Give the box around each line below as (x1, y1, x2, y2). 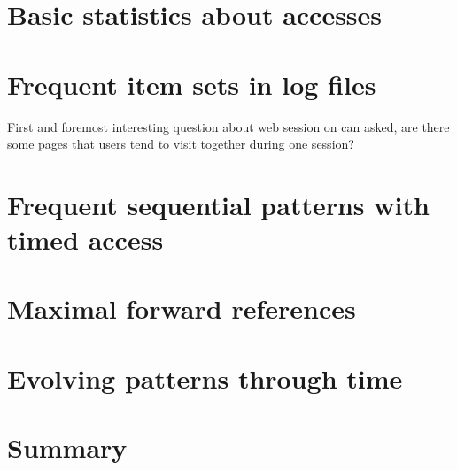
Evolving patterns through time (7, 359, 403, 396)
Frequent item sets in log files (7, 65, 376, 102)
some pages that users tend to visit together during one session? (7, 135, 354, 153)
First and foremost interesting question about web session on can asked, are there (7, 117, 450, 135)
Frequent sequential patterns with (7, 186, 430, 222)
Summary (7, 429, 128, 466)
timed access (7, 221, 164, 258)
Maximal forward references (7, 290, 356, 327)
